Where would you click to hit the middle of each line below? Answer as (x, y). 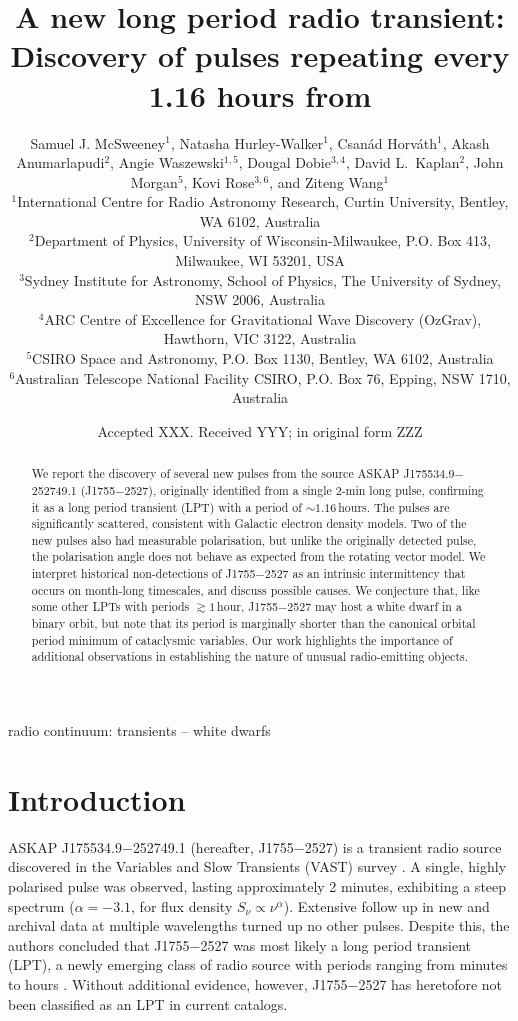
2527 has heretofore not (430, 983)
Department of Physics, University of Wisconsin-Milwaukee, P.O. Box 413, (262, 240)
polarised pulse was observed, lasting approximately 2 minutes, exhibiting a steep (257, 885)
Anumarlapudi (60, 162)
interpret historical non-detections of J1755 (143, 573)
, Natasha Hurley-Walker (247, 142)
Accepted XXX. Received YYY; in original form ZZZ (260, 430)
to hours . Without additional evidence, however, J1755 (178, 983)
